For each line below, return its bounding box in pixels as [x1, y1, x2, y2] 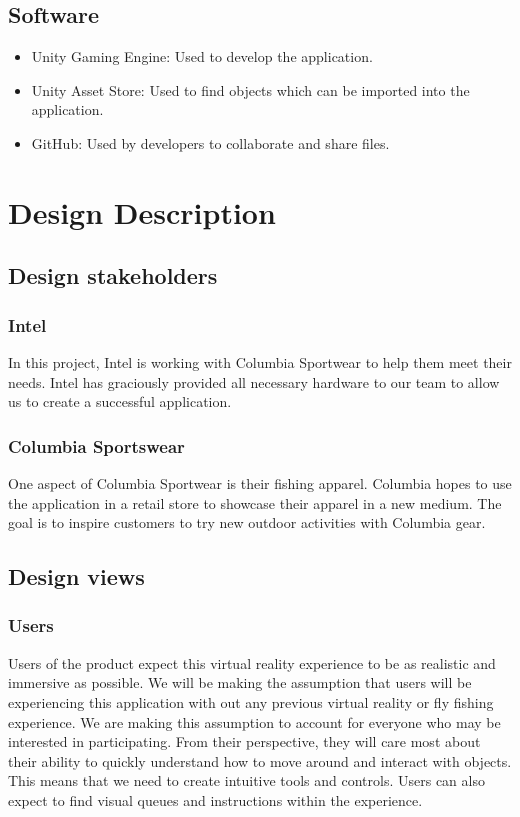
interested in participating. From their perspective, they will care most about [8, 731, 481, 752]
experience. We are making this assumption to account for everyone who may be [8, 711, 501, 732]
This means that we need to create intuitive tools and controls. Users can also [8, 770, 485, 791]
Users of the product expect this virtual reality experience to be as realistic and [8, 652, 496, 673]
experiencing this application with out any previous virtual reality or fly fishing [8, 691, 494, 712]
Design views [8, 561, 145, 592]
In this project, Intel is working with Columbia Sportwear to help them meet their [8, 351, 512, 372]
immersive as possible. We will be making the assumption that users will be [8, 672, 472, 693]
